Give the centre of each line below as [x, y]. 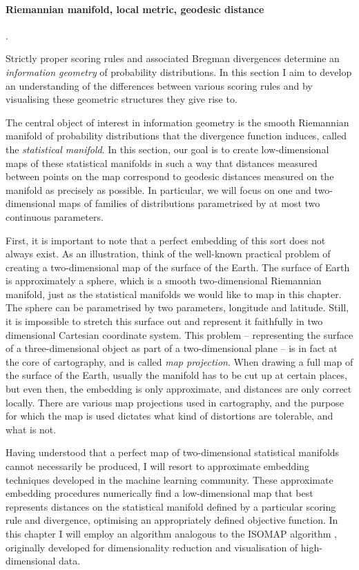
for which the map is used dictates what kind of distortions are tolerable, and [169, 416]
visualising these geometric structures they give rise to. [122, 99]
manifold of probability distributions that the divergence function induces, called [176, 136]
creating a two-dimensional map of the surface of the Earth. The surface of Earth [178, 267]
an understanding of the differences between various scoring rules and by [159, 85]
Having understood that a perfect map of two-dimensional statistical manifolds [173, 452]
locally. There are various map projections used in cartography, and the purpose [175, 402]
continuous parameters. [55, 216]
